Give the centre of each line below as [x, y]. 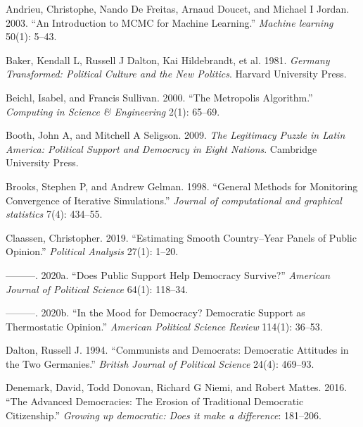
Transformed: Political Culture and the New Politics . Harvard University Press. [176, 74]
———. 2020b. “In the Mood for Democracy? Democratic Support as [155, 312]
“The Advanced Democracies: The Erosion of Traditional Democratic [155, 401]
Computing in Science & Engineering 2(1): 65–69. [113, 111]
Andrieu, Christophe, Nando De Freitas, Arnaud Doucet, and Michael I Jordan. [178, 8]
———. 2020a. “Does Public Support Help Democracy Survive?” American [168, 274]
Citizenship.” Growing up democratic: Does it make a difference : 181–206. [164, 415]
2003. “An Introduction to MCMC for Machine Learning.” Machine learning [170, 22]
